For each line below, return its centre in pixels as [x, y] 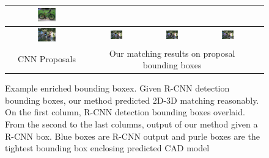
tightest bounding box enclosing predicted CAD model [107, 148]
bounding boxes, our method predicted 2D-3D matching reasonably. [132, 100]
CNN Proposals [47, 59]
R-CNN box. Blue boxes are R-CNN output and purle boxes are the [132, 136]
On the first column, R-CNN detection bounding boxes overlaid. [125, 112]
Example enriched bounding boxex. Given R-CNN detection [117, 88]
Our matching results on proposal [172, 53]
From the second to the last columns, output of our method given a [131, 124]
